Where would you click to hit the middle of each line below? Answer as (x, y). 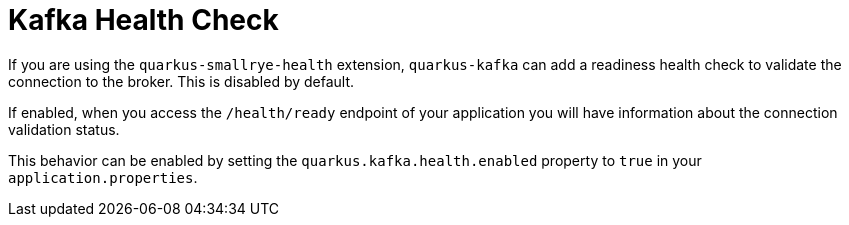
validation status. (64, 129)
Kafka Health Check (143, 20)
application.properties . (103, 177)
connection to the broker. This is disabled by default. (181, 81)
